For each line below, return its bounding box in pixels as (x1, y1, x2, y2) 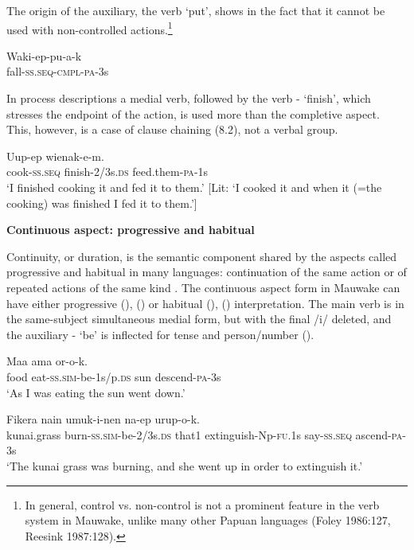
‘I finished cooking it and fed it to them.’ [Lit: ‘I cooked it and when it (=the (6, 179, 382, 195)
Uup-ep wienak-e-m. (6, 147, 104, 164)
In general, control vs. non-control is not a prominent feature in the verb (25, 496, 380, 513)
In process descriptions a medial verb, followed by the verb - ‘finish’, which (6, 90, 371, 107)
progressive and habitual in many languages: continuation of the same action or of (6, 263, 407, 280)
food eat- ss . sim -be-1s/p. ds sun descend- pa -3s (6, 368, 221, 384)
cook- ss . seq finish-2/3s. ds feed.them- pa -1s (6, 163, 209, 180)
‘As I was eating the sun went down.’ (6, 384, 186, 400)
